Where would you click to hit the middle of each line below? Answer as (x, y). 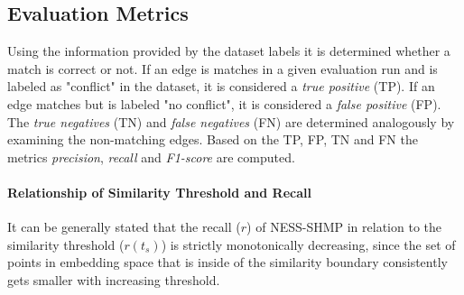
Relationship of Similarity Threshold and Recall (159, 192)
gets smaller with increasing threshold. (114, 279)
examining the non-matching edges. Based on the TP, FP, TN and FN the (213, 139)
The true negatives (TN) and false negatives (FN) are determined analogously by (231, 121)
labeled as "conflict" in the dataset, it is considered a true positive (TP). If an (221, 86)
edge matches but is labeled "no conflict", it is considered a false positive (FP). (224, 103)
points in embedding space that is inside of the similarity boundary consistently (227, 262)
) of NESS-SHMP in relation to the (344, 227)
